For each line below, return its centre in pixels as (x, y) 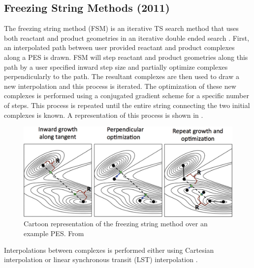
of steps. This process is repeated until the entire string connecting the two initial (127, 105)
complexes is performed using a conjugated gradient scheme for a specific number (127, 95)
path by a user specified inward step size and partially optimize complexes (116, 67)
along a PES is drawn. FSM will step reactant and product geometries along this (126, 57)
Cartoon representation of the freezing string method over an (116, 224)
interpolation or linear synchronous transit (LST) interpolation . (101, 259)
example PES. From (54, 233)
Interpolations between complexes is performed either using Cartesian (109, 250)
